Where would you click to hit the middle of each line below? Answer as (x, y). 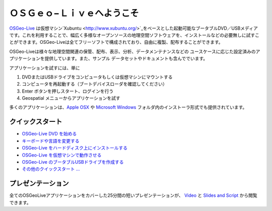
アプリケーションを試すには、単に (45, 67)
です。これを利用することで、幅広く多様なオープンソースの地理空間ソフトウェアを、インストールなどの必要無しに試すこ (134, 35)
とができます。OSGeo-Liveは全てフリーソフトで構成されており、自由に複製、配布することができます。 (116, 42)
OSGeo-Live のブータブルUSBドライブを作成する (73, 162)
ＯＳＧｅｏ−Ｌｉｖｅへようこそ (74, 13)
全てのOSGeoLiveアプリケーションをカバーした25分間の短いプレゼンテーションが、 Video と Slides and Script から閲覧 (133, 195)
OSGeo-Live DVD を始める (49, 134)
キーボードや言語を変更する (51, 140)
